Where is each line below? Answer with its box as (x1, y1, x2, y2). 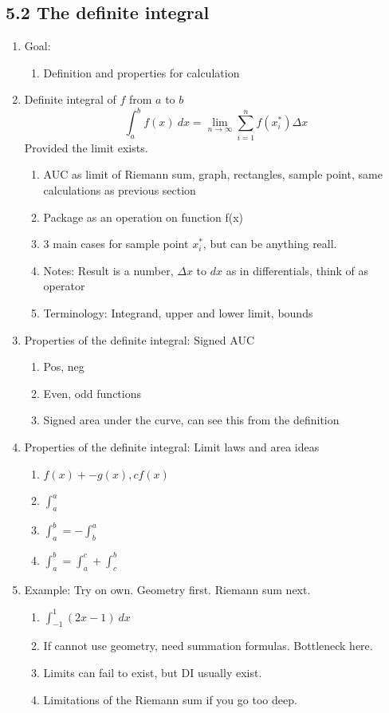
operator (43, 278, 85, 294)
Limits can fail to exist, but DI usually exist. (43, 664, 262, 680)
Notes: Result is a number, (43, 262, 174, 278)
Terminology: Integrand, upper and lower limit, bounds (43, 304, 313, 321)
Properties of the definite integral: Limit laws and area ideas (24, 438, 320, 455)
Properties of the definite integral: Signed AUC (24, 331, 254, 348)
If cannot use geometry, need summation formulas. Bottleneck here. (43, 637, 373, 654)
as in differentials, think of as (226, 262, 369, 278)
